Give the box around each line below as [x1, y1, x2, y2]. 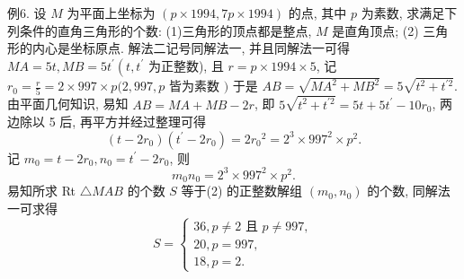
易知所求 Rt [7, 181, 76, 200]
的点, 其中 [288, 4, 347, 22]
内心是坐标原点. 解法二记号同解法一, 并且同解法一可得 [31, 39, 351, 57]
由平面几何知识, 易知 [7, 94, 129, 113]
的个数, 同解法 [367, 181, 451, 200]
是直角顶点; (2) [332, 21, 419, 39]
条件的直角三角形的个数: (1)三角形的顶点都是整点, [19, 21, 312, 39]
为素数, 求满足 [361, 4, 445, 22]
